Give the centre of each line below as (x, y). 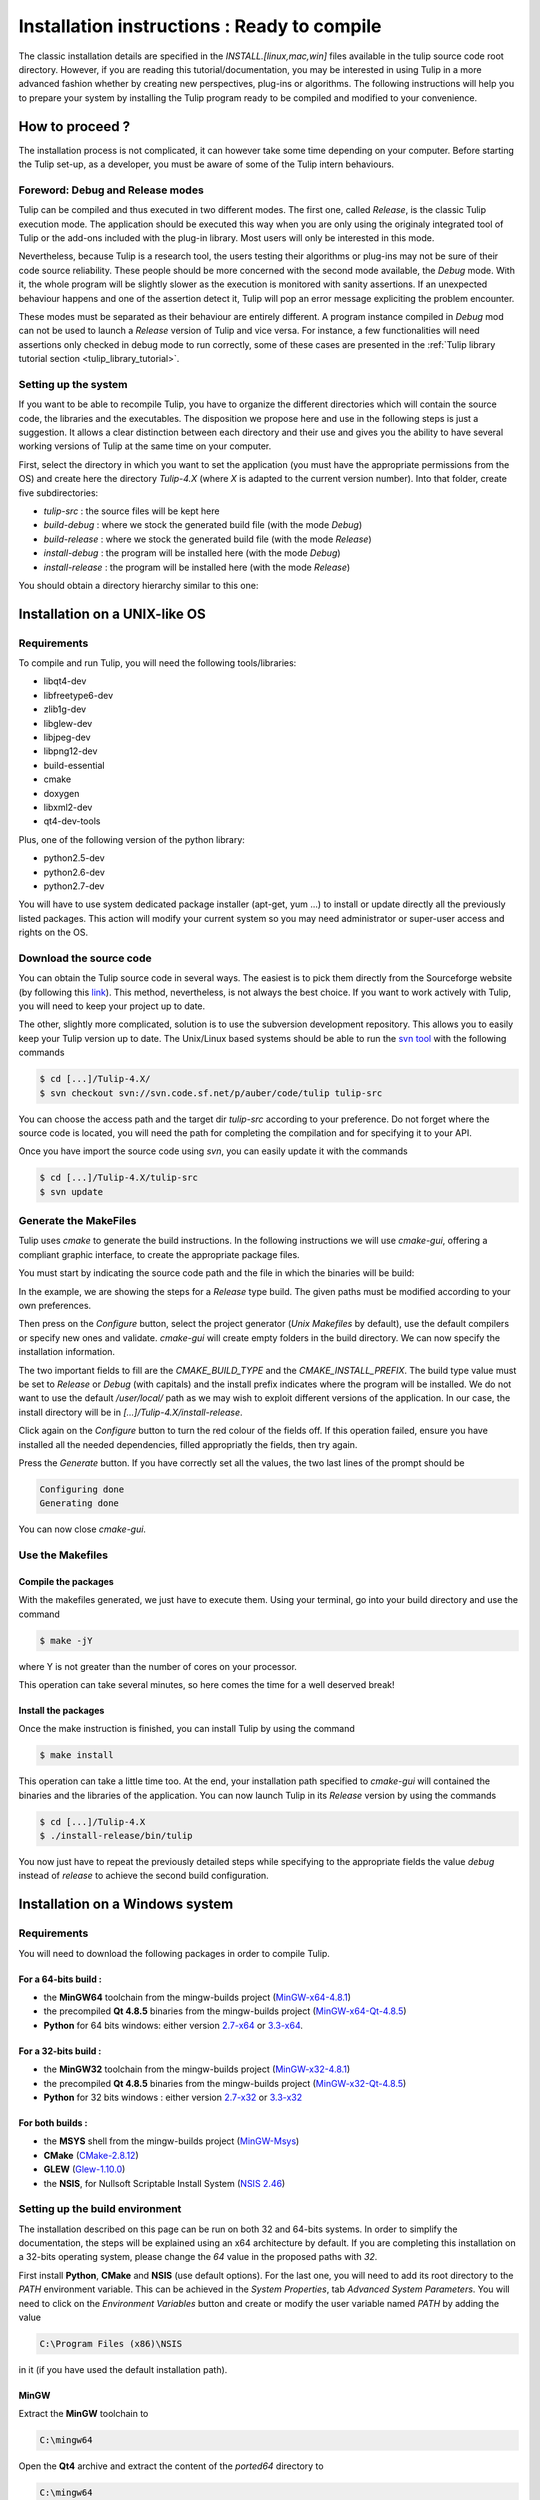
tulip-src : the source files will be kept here (131, 511)
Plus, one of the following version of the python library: (131, 839)
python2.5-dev (74, 858)
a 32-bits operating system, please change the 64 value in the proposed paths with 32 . (198, 2257)
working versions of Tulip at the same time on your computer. (145, 446)
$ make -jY (66, 1640)
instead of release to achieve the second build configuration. (143, 1876)
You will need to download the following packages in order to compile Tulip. (174, 1953)
